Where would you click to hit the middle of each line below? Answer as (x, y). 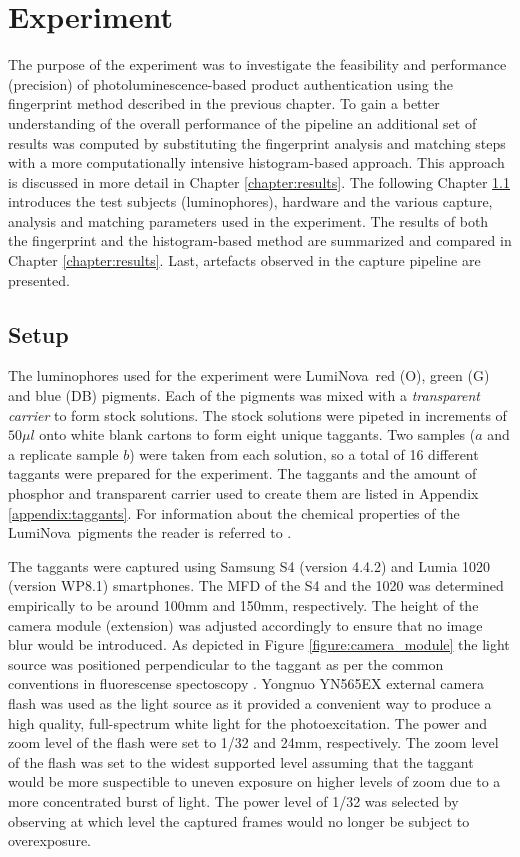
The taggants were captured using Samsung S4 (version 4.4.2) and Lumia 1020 (249, 565)
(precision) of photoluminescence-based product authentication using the (230, 83)
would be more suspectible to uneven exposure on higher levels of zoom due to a (254, 781)
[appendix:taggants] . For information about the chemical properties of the (234, 512)
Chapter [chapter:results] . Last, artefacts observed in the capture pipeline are (244, 260)
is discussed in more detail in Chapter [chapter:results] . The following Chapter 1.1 (259, 181)
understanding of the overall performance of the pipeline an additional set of (242, 122)
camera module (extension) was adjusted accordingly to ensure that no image (245, 624)
